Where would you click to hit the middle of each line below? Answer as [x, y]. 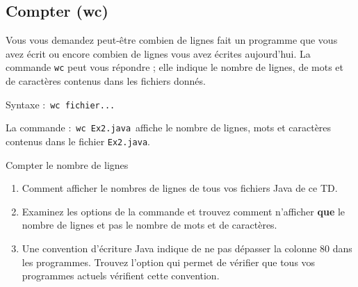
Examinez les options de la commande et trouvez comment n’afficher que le [184, 211]
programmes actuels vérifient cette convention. [121, 276]
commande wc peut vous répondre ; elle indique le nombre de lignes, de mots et [174, 67]
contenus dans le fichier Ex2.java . [78, 141]
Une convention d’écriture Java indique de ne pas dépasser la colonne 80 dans [187, 248]
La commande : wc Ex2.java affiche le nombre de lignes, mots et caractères [169, 128]
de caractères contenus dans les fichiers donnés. [106, 81]
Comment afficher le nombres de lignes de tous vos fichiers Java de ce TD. [180, 188]
